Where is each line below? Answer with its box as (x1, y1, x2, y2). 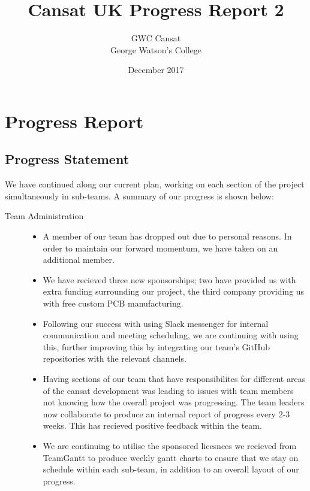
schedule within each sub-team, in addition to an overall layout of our (43, 463, 299, 475)
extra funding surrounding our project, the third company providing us (43, 285, 305, 298)
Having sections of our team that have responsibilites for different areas (43, 372, 306, 385)
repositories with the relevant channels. (43, 352, 186, 365)
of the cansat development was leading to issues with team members (43, 384, 294, 396)
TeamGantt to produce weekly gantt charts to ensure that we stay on (43, 451, 299, 463)
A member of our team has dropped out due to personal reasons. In (43, 230, 292, 243)
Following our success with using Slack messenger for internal (43, 317, 269, 329)
